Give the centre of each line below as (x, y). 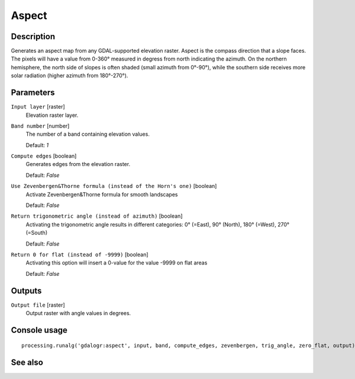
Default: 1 (37, 145)
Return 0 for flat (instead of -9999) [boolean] (80, 254)
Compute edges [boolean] (44, 156)
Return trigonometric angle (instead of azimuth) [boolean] (97, 216)
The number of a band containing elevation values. (88, 134)
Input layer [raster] (38, 107)
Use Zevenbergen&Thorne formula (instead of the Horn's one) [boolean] (114, 186)
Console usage (39, 330)
